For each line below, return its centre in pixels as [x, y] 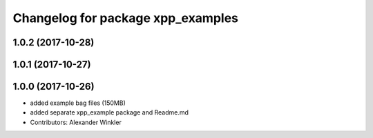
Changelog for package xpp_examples [125, 18]
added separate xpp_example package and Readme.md [109, 112]
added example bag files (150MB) [78, 103]
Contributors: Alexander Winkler [76, 122]
